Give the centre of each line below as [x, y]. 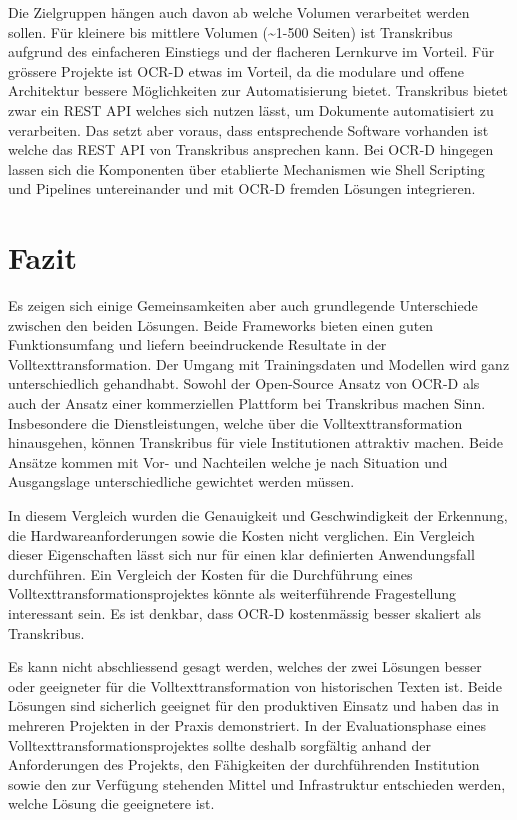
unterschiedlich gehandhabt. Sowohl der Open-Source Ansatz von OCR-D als [244, 383]
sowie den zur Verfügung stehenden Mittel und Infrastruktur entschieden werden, [257, 783]
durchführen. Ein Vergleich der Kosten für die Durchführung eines [210, 573]
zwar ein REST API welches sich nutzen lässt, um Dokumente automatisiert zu [251, 109]
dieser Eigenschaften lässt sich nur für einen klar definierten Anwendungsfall [241, 554]
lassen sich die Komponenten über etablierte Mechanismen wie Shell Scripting [246, 168]
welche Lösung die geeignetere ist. [111, 803]
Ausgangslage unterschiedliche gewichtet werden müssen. [181, 481]
